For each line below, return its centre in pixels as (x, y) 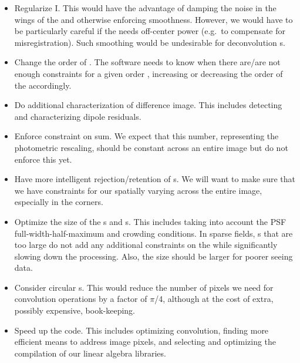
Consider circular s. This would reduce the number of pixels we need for (144, 287)
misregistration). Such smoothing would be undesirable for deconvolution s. (150, 42)
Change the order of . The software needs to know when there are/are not (147, 62)
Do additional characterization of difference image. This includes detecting (148, 105)
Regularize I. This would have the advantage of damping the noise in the (145, 8)
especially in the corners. (59, 202)
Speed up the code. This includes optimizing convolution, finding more (141, 330)
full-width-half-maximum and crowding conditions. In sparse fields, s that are (154, 233)
